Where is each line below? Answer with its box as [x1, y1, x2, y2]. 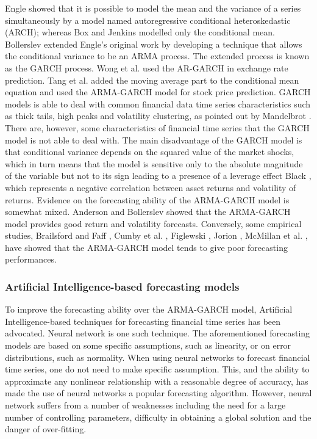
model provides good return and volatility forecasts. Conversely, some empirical [5, 217, 302, 230]
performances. [5, 253, 57, 266]
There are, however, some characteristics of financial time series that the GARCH [5, 121, 310, 134]
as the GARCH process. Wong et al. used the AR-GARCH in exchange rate [5, 61, 288, 74]
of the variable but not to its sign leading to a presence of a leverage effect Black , [5, 169, 312, 182]
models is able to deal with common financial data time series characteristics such [5, 97, 311, 110]
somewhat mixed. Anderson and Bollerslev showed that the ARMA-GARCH [5, 205, 291, 218]
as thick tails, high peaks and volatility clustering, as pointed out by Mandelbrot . [5, 109, 312, 122]
